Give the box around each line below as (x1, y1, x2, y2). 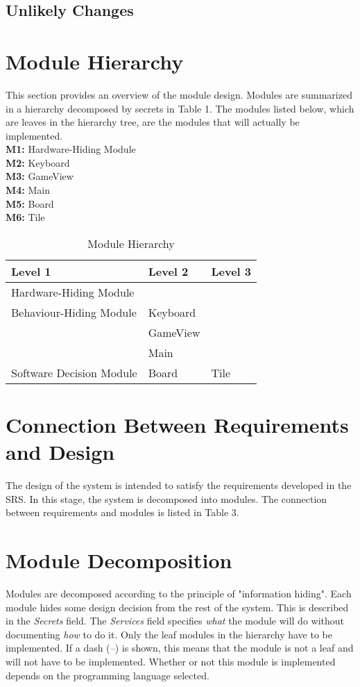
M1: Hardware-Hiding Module (6, 142, 136, 156)
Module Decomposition (6, 546, 232, 574)
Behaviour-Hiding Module (11, 304, 137, 320)
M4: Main (6, 183, 50, 197)
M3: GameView (6, 169, 74, 183)
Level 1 (11, 263, 51, 279)
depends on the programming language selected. (6, 668, 209, 682)
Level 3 (211, 263, 252, 279)
